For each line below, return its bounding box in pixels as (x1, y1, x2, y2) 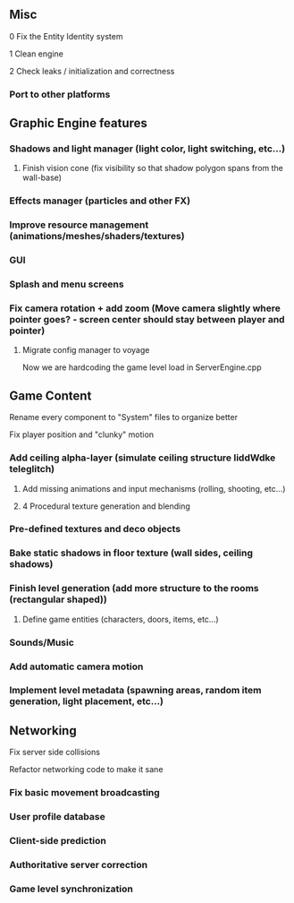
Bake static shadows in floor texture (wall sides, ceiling (9, 546, 253, 559)
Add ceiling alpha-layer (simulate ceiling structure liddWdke (9, 451, 276, 464)
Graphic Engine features (9, 116, 147, 131)
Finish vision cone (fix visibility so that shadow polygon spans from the (21, 163, 284, 174)
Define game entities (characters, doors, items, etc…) (21, 614, 219, 624)
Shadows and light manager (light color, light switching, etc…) (9, 142, 286, 155)
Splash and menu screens (9, 278, 124, 290)
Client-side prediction (9, 835, 107, 847)
